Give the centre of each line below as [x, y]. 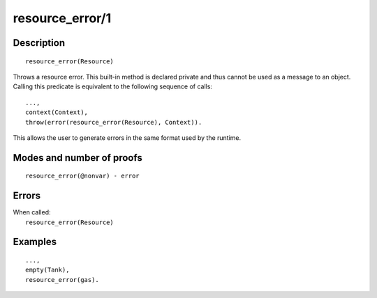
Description [39, 43]
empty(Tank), [47, 270]
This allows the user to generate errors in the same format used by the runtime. [127, 138]
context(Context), [57, 112]
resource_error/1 [62, 18]
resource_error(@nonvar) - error [82, 176]
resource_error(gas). [62, 280]
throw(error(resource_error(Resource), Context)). [114, 122]
